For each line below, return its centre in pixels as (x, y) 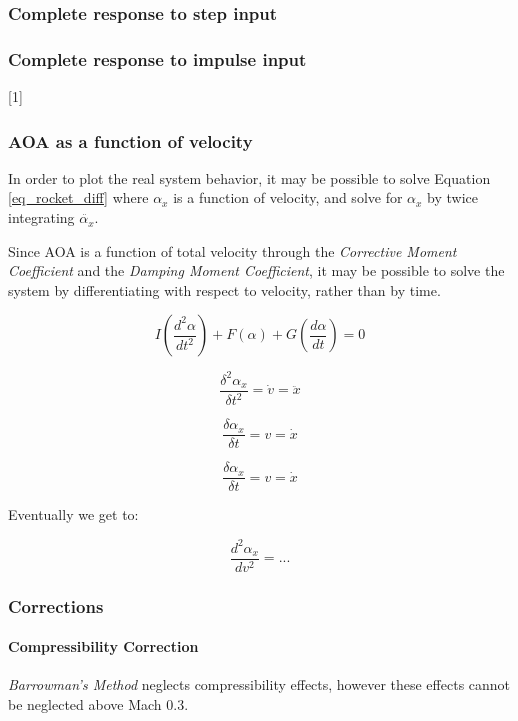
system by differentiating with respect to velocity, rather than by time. (224, 289)
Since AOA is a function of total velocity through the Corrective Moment (232, 250)
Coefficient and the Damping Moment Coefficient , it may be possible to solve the (256, 270)
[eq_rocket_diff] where (78, 197)
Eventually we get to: (73, 514)
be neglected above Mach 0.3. (98, 703)
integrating (41, 217)
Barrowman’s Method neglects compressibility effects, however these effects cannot (259, 684)
